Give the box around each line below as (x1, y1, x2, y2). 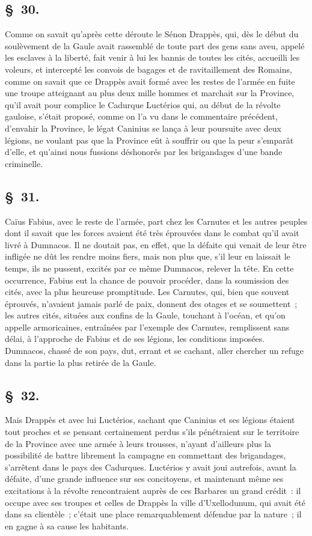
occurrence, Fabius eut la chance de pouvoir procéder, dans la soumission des (5, 273, 289, 286)
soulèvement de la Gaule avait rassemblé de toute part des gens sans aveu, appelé (5, 39, 305, 52)
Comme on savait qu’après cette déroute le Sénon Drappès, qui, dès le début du (5, 28, 299, 40)
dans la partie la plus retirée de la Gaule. (5, 356, 156, 368)
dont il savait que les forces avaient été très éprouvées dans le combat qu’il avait (5, 227, 299, 239)
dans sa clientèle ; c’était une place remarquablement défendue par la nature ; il (5, 508, 302, 520)
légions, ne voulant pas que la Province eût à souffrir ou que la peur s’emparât (5, 133, 294, 146)
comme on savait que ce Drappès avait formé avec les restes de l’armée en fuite (5, 75, 295, 87)
